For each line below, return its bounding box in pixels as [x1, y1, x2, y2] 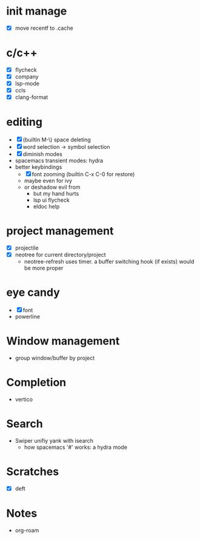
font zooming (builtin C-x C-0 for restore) [32, 171, 135, 178]
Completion [6, 375, 67, 389]
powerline [15, 313, 41, 320]
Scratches [6, 465, 59, 479]
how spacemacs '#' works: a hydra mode [24, 443, 127, 451]
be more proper [24, 264, 64, 272]
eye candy [6, 285, 61, 299]
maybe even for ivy [24, 177, 73, 185]
